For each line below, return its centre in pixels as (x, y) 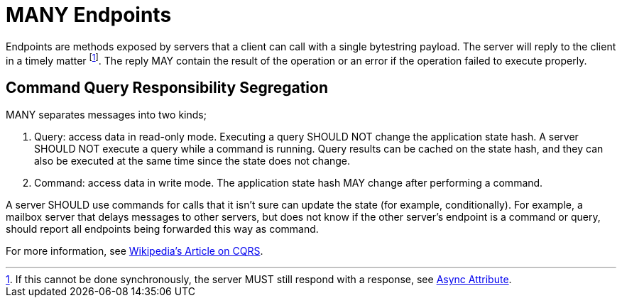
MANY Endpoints (89, 15)
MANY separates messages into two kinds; (106, 115)
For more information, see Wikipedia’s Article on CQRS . (135, 251)
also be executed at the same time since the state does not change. (192, 161)
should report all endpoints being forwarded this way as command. (162, 229)
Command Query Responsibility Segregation (167, 87)
